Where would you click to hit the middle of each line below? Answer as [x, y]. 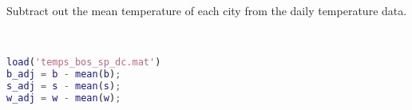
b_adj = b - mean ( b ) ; [64, 75]
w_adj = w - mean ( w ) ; [64, 98]
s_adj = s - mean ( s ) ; [64, 86]
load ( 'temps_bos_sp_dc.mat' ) [84, 63]
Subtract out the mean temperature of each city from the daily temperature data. [207, 10]
